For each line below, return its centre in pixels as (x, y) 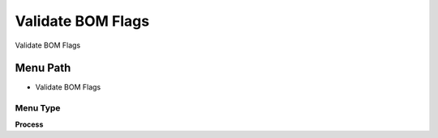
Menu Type (38, 108)
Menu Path (43, 68)
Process (29, 124)
